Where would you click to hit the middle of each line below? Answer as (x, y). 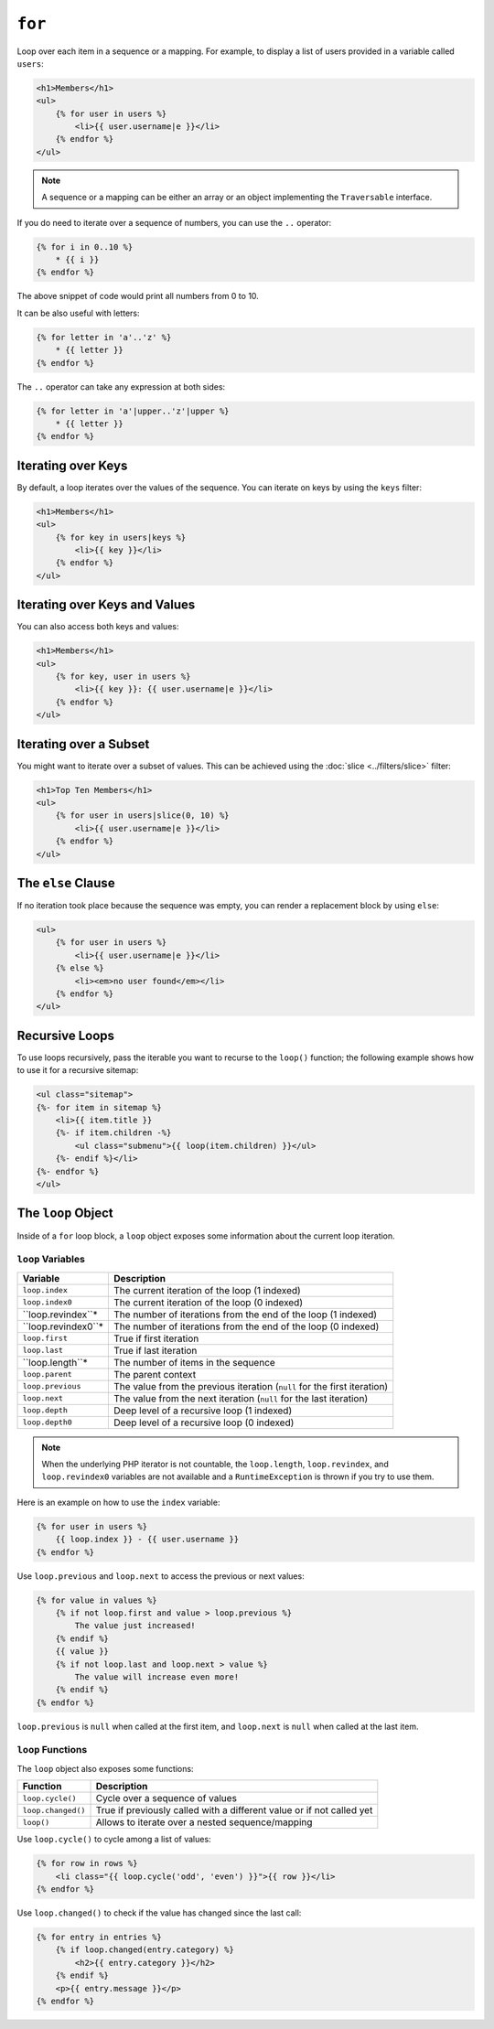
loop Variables (51, 1260)
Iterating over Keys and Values (106, 605)
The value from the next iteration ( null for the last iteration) (241, 1398)
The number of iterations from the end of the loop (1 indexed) (246, 1315)
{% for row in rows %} (87, 1863)
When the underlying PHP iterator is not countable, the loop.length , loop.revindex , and (215, 1465)
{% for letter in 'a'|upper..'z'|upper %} (133, 411)
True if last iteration (156, 1350)
